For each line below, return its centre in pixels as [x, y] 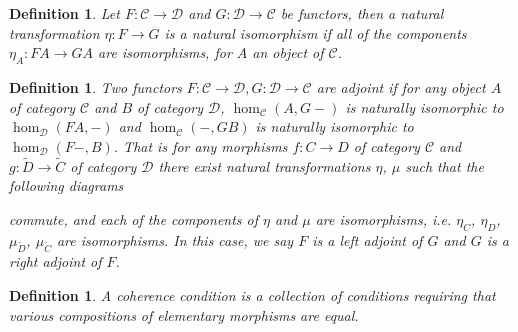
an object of [288, 52]
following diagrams [66, 185]
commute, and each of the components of [134, 218]
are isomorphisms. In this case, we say [175, 239]
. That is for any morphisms [200, 145]
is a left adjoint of [367, 239]
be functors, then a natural [362, 13]
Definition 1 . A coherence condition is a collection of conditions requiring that [252, 294]
